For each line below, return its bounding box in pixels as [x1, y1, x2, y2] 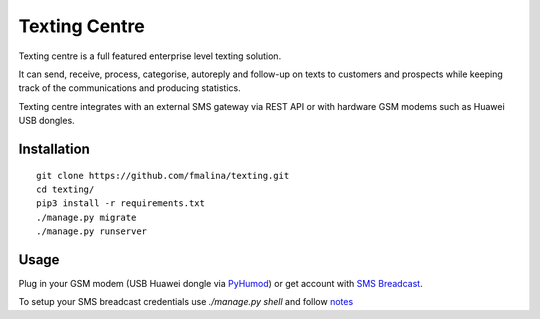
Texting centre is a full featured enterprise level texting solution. [18, 50, 282, 62]
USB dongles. [18, 115, 75, 127]
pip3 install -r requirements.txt [36, 198, 205, 209]
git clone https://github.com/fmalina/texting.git [36, 170, 290, 181]
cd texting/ [36, 183, 95, 195]
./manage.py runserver [36, 226, 148, 237]
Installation [18, 140, 90, 157]
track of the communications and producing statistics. [18, 82, 241, 94]
